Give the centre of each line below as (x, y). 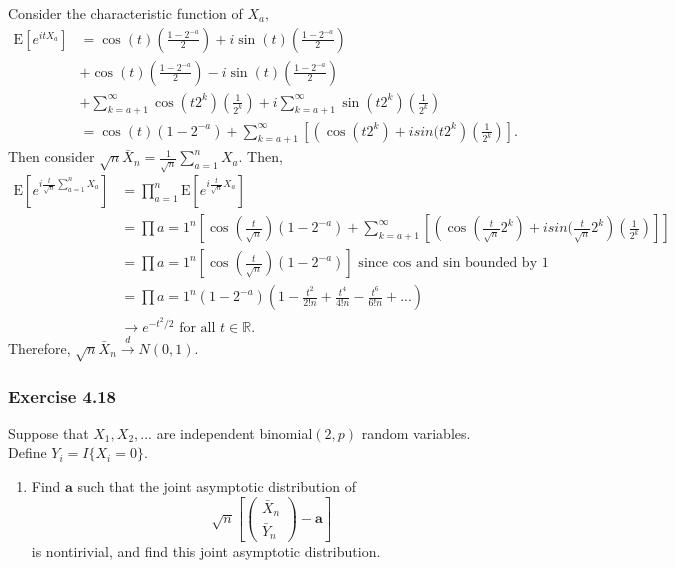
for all (197, 328)
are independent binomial (234, 432)
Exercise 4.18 (62, 395)
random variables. (416, 432)
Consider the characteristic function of (125, 13)
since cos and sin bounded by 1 (453, 263)
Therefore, (39, 347)
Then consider (51, 156)
